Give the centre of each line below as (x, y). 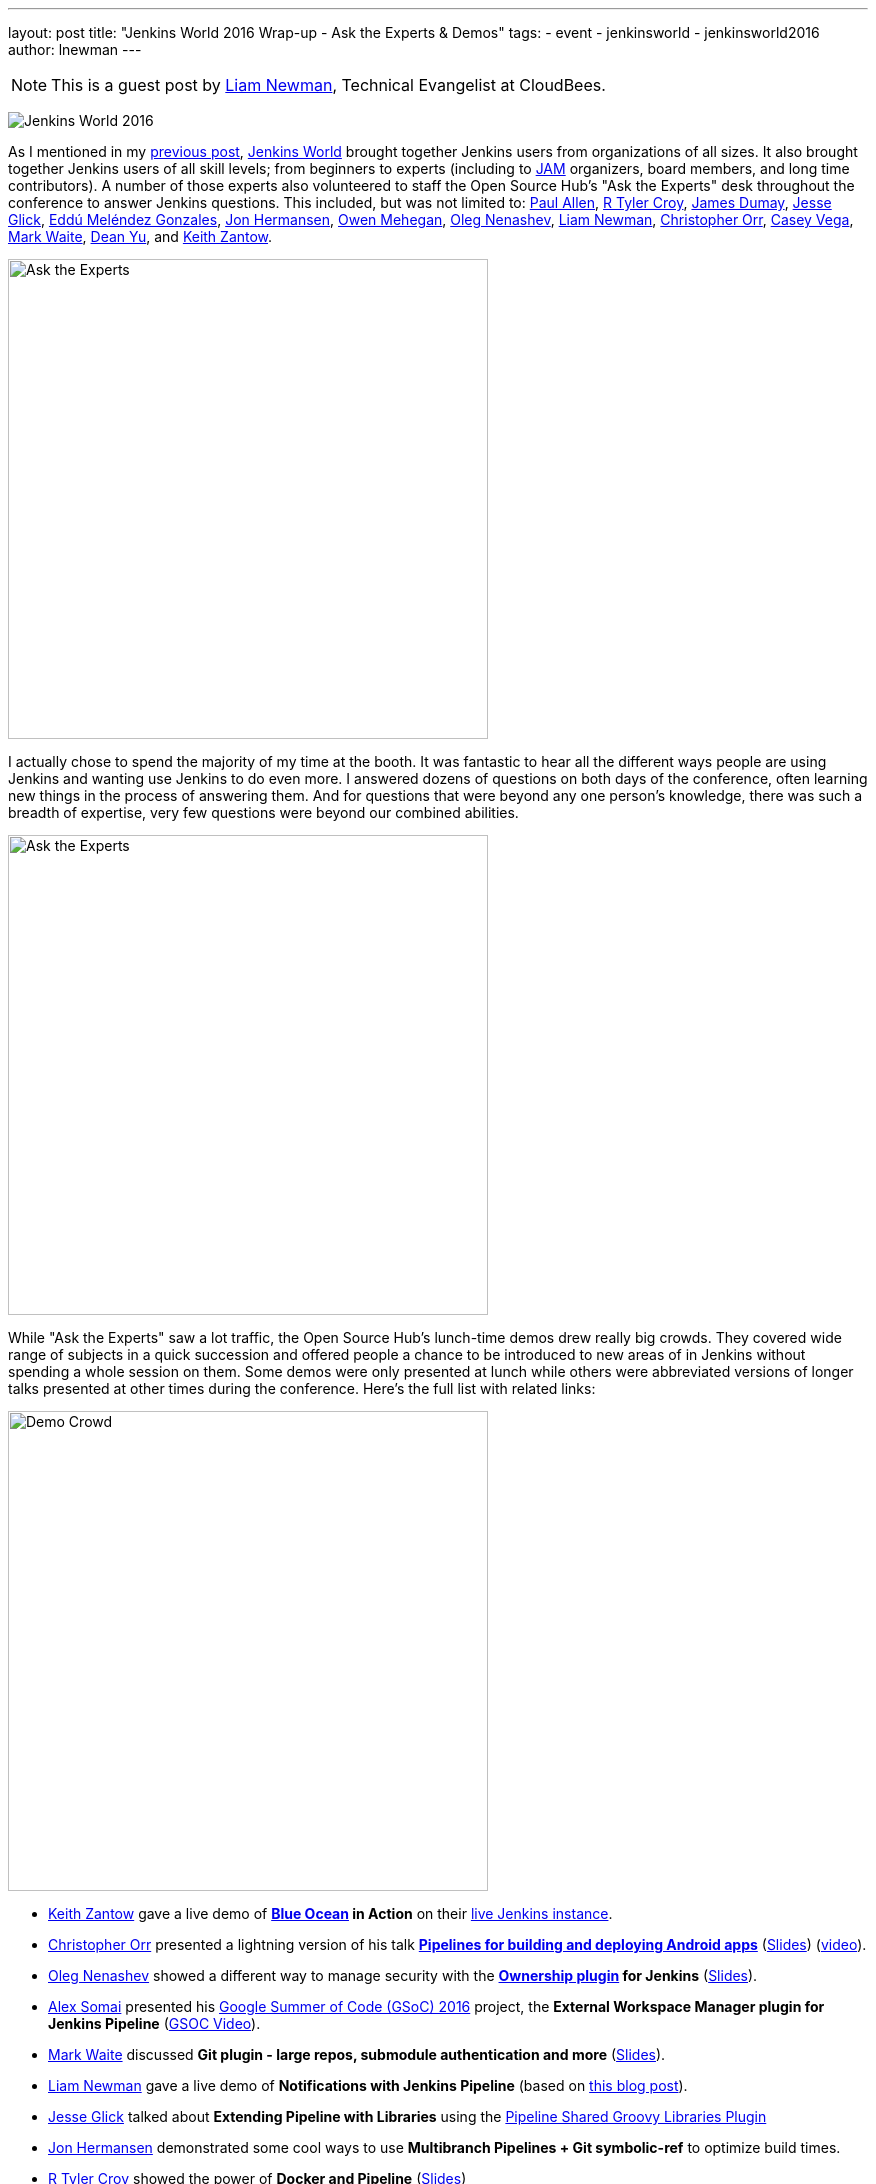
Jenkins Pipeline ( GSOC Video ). (154, 2023)
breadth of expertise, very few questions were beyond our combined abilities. (263, 812)
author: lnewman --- (75, 49)
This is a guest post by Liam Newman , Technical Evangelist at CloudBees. (328, 85)
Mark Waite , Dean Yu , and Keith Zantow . (140, 236)
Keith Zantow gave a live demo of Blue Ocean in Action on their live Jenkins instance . (330, 1913)
